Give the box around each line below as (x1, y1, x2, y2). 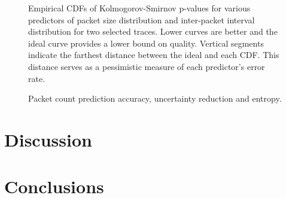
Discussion (4, 127, 92, 151)
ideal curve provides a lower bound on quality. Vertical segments (28, 36, 264, 49)
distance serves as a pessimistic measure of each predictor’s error (28, 60, 265, 72)
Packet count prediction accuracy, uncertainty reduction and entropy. (28, 92, 282, 105)
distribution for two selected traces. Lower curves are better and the (28, 25, 278, 38)
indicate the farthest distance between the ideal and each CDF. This (28, 48, 279, 61)
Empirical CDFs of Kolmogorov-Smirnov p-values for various (28, 2, 251, 14)
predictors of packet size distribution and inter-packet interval (28, 13, 255, 26)
